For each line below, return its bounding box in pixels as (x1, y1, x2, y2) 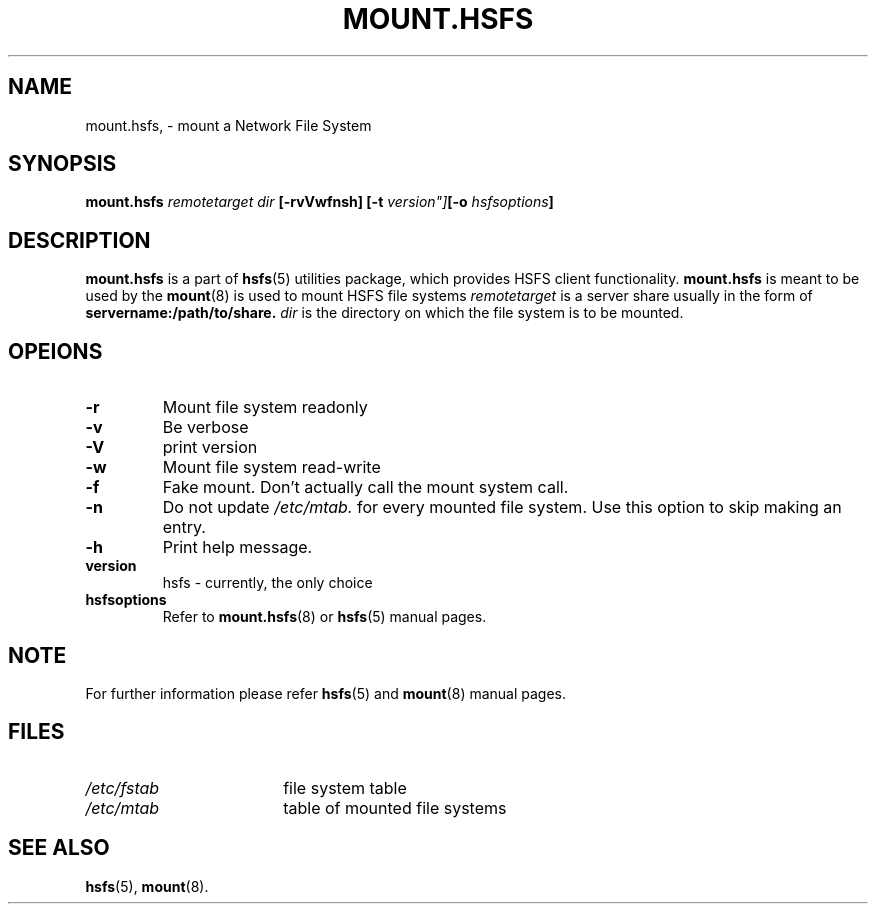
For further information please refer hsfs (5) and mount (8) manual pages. (85, 684, 567, 702)
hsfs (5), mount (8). (85, 877, 209, 895)
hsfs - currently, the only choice (162, 574, 373, 592)
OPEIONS (8, 338, 103, 364)
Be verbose (162, 417, 249, 438)
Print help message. (162, 537, 313, 558)
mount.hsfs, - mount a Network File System (85, 116, 372, 134)
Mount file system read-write (162, 457, 381, 478)
